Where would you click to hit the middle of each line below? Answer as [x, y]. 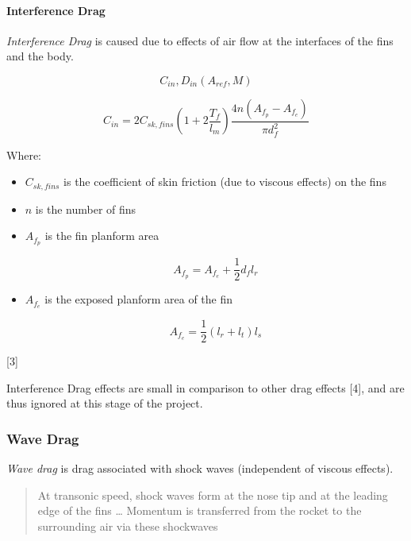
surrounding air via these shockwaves [128, 526]
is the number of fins [86, 209]
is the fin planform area [102, 236]
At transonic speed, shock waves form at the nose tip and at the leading [213, 495]
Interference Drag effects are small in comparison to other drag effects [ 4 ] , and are [205, 387]
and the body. [40, 56]
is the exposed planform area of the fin [139, 299]
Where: [24, 155]
